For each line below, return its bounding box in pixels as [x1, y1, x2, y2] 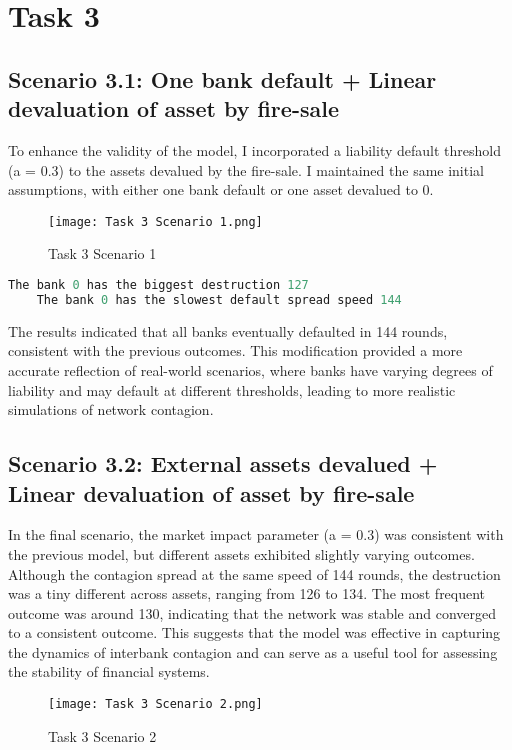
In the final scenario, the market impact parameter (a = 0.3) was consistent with [8, 524, 504, 545]
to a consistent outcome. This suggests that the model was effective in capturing [8, 622, 501, 643]
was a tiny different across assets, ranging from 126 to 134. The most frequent [8, 583, 486, 604]
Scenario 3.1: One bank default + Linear [8, 63, 437, 94]
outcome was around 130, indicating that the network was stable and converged [8, 602, 496, 623]
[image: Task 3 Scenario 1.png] [48, 214, 263, 229]
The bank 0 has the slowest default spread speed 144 [36, 292, 402, 307]
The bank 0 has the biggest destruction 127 [8, 278, 309, 292]
